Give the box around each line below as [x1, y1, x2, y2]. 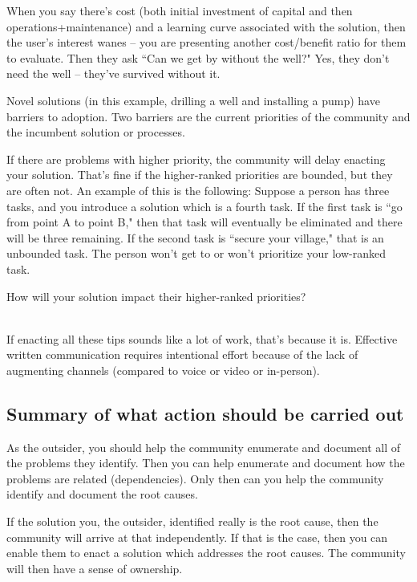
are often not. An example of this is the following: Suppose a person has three [6, 181, 390, 198]
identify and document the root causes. [6, 486, 198, 503]
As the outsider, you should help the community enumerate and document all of [6, 438, 401, 455]
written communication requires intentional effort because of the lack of [6, 346, 358, 363]
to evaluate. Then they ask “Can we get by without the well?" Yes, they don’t [6, 49, 390, 66]
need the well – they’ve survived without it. [6, 65, 221, 82]
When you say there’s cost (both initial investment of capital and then [6, 2, 353, 18]
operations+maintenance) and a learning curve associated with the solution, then [6, 18, 406, 35]
